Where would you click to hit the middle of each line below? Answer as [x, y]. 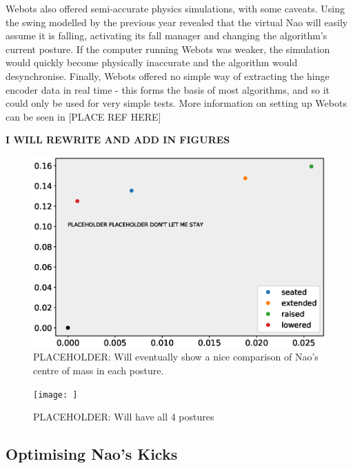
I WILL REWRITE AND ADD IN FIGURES [118, 140]
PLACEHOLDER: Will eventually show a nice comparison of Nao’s [176, 357]
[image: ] [56, 395]
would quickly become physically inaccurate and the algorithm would [152, 62]
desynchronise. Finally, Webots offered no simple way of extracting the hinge [168, 75]
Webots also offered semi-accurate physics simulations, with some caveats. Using [175, 8]
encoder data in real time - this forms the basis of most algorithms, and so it [168, 89]
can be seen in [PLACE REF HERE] [83, 116]
